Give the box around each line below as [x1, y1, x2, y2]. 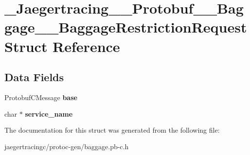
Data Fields [4, 69, 64, 85]
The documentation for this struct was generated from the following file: [4, 125, 220, 135]
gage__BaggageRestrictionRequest [4, 17, 247, 37]
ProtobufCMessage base [4, 92, 77, 102]
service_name [25, 108, 73, 119]
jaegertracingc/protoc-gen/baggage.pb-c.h [4, 141, 129, 151]
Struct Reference [4, 36, 120, 56]
